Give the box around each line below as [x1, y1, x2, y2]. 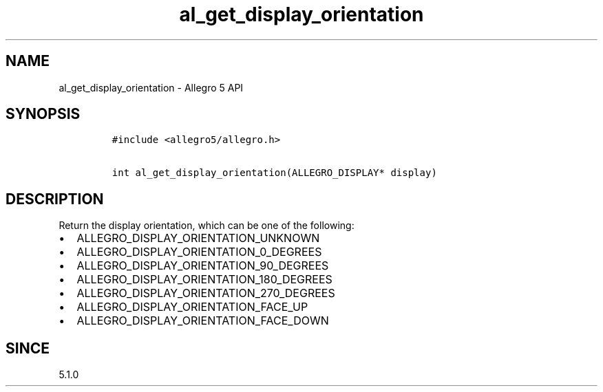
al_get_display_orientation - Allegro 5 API [59, 81, 244, 94]
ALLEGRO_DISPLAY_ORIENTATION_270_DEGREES [76, 286, 335, 301]
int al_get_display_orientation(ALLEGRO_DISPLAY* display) [112, 167, 437, 179]
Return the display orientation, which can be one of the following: [59, 219, 355, 232]
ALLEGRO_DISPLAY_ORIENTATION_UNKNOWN [76, 231, 320, 246]
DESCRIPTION [6, 190, 104, 208]
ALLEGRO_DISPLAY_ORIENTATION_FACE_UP [76, 300, 308, 314]
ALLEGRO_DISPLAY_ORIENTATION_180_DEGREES [76, 272, 332, 287]
